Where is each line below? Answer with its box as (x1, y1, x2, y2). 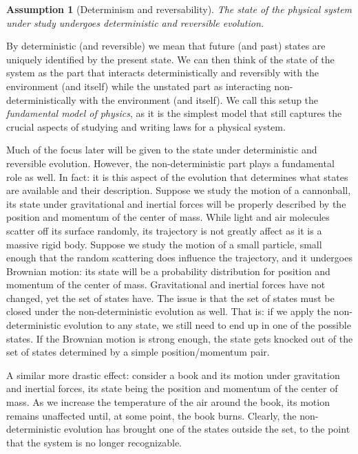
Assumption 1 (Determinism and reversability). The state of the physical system (6, 2, 352, 16)
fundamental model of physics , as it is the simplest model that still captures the (6, 106, 342, 120)
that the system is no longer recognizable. (6, 435, 182, 449)
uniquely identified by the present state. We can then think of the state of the (6, 52, 335, 66)
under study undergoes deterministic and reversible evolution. (6, 15, 264, 30)
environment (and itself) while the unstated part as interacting (6, 78, 271, 93)
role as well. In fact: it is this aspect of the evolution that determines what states (6, 169, 348, 184)
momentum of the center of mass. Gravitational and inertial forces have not (6, 277, 326, 292)
